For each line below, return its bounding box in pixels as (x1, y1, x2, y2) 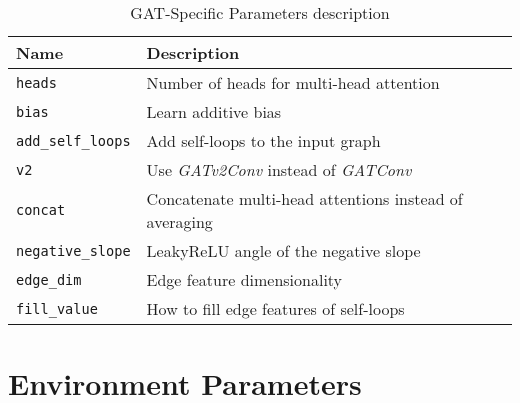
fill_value (16, 300, 98, 317)
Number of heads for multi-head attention (146, 71, 440, 94)
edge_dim (16, 271, 82, 288)
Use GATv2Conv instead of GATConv (146, 158, 412, 181)
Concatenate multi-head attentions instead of (146, 187, 463, 210)
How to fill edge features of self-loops (146, 297, 405, 320)
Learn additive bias (146, 100, 282, 123)
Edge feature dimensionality (146, 268, 343, 291)
